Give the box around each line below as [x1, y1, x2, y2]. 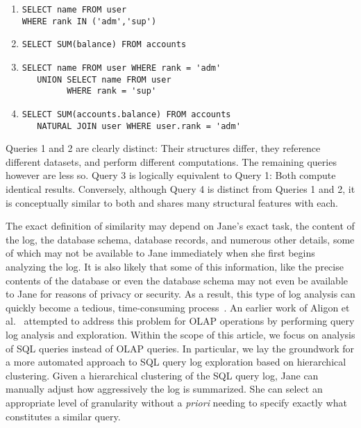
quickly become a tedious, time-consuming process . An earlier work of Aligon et [6, 300, 350, 314]
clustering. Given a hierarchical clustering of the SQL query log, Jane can [6, 368, 319, 382]
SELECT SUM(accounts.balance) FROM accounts [22, 109, 231, 119]
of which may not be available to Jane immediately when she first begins [6, 246, 315, 260]
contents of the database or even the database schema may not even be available [6, 273, 348, 287]
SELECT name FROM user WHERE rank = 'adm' [22, 62, 221, 73]
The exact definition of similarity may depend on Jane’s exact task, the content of [6, 219, 355, 233]
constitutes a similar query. [6, 409, 121, 423]
